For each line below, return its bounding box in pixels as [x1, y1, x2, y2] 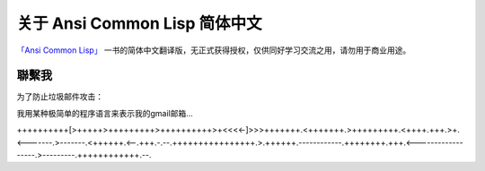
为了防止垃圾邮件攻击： [16, 91, 103, 102]
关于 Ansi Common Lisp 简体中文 [16, 13, 262, 33]
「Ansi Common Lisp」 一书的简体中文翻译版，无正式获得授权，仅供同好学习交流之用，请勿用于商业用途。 [16, 45, 411, 56]
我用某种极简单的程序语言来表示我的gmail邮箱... [16, 107, 193, 118]
